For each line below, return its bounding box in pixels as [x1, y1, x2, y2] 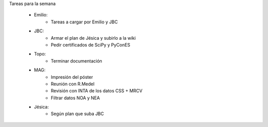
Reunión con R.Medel [51, 81, 95, 87]
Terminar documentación [51, 58, 103, 64]
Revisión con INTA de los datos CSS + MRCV [51, 88, 142, 94]
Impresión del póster [51, 74, 93, 80]
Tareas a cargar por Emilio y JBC [51, 19, 118, 25]
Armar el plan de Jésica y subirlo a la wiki [51, 35, 136, 41]
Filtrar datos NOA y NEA [51, 95, 100, 101]
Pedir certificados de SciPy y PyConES [51, 42, 131, 48]
